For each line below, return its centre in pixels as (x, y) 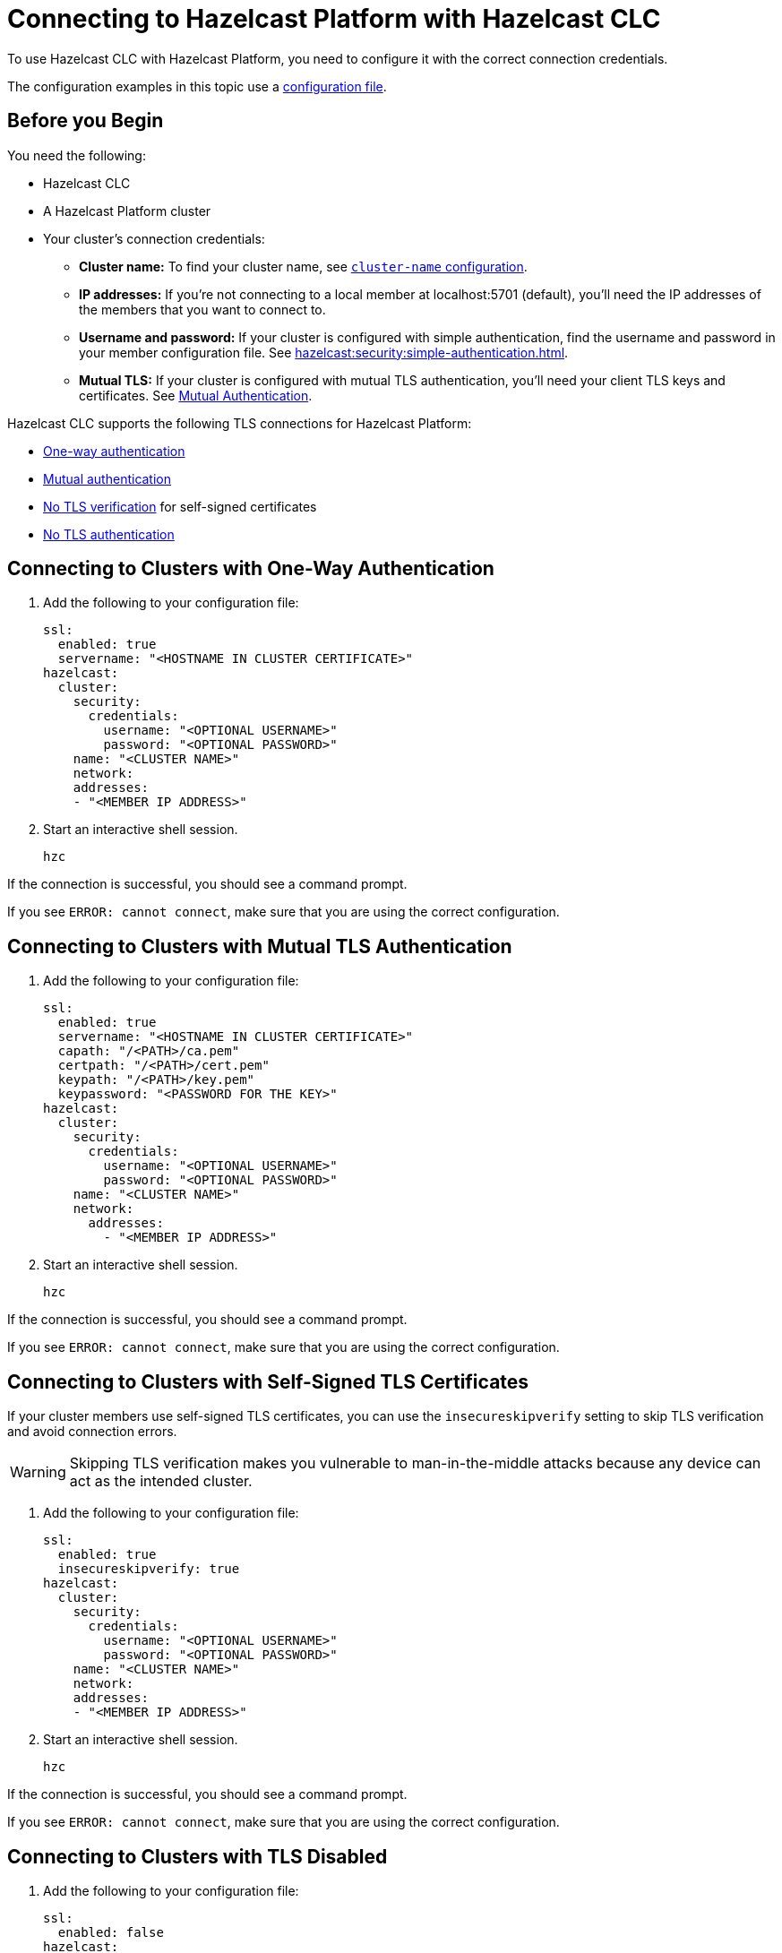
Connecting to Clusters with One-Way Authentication (251, 569)
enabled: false (111, 1932)
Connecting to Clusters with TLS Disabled (198, 1856)
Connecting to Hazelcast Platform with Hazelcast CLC (334, 19)
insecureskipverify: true (149, 1569)
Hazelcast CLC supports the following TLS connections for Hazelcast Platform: (240, 423)
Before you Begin (86, 121)
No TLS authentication (109, 534)
